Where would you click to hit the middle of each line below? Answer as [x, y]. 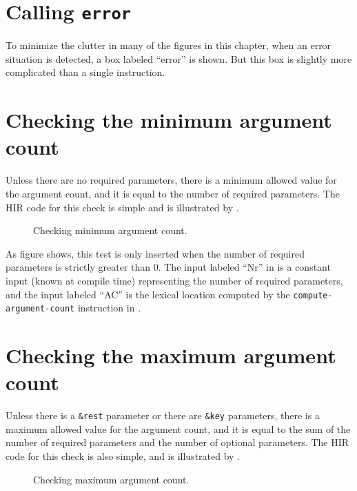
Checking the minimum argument [169, 120]
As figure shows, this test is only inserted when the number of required [155, 253]
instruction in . [109, 308]
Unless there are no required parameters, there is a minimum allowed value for [171, 180]
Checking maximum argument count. [111, 479]
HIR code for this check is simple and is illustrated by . [122, 207]
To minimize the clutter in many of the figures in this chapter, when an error [169, 45]
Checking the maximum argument [171, 355]
